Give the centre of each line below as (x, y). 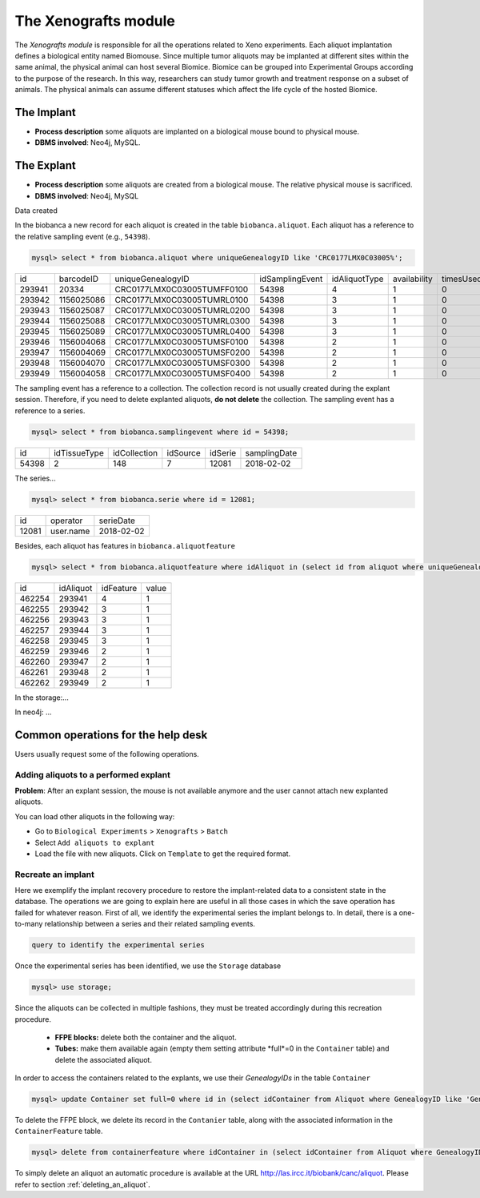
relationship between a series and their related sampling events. (150, 924)
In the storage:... (42, 697)
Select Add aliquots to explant (95, 842)
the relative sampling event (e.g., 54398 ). (83, 236)
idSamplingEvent (291, 279)
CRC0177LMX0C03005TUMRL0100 (182, 299)
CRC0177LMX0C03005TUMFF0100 (182, 289)
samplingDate (271, 452)
